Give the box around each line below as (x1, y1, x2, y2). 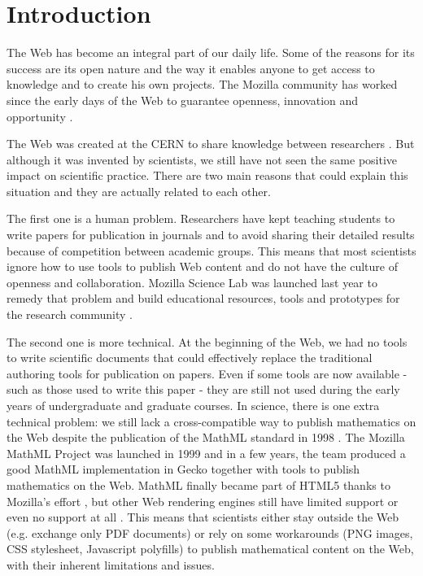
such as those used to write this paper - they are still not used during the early (7, 381, 400, 398)
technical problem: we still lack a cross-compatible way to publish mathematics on (7, 412, 416, 430)
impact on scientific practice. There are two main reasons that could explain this (7, 167, 408, 184)
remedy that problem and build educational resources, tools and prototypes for (7, 290, 400, 307)
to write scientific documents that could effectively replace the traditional (7, 349, 373, 366)
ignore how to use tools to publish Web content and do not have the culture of (7, 258, 398, 275)
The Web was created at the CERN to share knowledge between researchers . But (7, 135, 415, 152)
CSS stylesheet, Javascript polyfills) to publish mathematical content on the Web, (7, 540, 414, 557)
